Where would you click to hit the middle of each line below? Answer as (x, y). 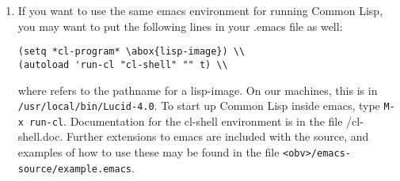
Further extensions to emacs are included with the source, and (217, 136)
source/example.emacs (74, 169)
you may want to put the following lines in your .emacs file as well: (180, 26)
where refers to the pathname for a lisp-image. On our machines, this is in (198, 90)
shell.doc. (40, 136)
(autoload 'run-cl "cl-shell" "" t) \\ (123, 64)
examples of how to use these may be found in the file (149, 152)
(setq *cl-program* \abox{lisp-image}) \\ (131, 52)
